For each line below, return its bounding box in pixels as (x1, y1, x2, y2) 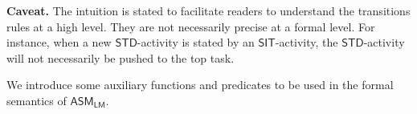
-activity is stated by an (137, 34, 255, 51)
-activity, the (275, 34, 338, 51)
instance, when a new (6, 34, 112, 51)
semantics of (6, 92, 67, 108)
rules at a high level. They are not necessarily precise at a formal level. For (6, 18, 375, 35)
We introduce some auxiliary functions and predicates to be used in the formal (6, 76, 394, 93)
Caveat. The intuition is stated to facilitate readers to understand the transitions (6, 2, 411, 18)
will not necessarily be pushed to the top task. (6, 49, 235, 66)
